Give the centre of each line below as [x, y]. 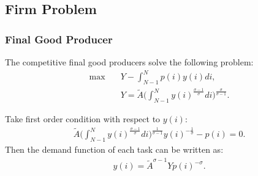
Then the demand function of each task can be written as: [114, 149]
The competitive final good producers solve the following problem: [129, 62]
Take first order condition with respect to [83, 119]
